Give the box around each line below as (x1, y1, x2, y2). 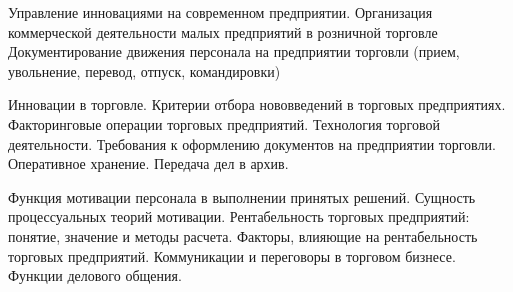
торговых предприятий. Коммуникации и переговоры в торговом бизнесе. (8, 245, 456, 266)
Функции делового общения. (8, 265, 182, 286)
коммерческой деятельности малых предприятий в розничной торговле (8, 21, 438, 42)
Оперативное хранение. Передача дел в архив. (8, 153, 289, 174)
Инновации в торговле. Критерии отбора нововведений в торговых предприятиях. (8, 94, 506, 115)
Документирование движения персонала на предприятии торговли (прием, (8, 41, 460, 62)
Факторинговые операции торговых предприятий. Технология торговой (8, 113, 440, 134)
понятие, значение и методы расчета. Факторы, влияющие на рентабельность (8, 225, 478, 246)
